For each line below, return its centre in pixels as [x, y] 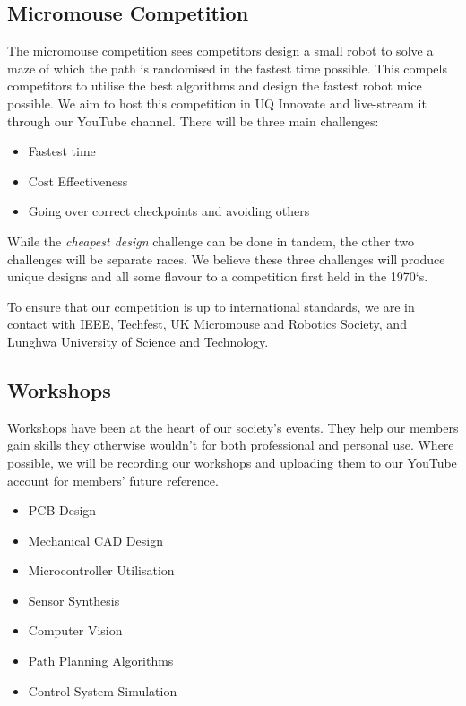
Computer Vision [75, 630]
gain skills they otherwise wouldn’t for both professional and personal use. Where [231, 445]
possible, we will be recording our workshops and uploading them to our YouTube [232, 462]
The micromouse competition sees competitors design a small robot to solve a [220, 51]
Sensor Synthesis [74, 600]
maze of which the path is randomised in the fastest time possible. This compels [227, 68]
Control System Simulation [103, 690]
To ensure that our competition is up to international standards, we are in [211, 306]
